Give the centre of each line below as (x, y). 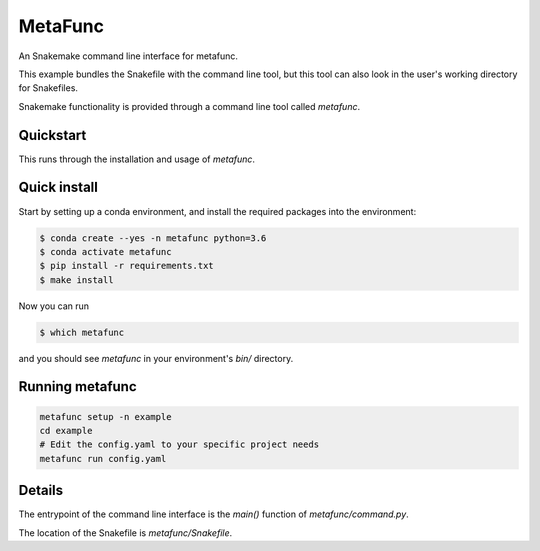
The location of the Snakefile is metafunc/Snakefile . (125, 532)
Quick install (58, 187)
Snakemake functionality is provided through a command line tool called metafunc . (189, 106)
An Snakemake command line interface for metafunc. (128, 56)
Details (41, 490)
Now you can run (54, 306)
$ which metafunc (82, 332)
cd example (66, 431)
